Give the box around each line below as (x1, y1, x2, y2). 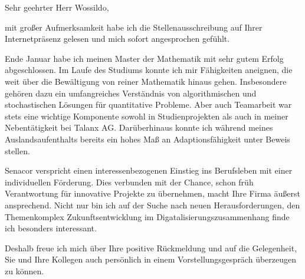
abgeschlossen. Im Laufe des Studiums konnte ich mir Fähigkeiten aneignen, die (5, 64, 293, 76)
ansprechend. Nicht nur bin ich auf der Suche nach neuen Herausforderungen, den (5, 198, 300, 211)
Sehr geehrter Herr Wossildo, (5, 1, 109, 13)
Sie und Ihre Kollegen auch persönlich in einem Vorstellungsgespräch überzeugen (5, 253, 297, 265)
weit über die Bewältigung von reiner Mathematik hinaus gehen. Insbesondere (5, 75, 287, 87)
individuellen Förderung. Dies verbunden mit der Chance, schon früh (5, 175, 254, 188)
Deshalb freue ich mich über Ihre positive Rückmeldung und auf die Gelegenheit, (5, 241, 297, 254)
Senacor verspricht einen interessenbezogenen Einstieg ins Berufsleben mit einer (5, 164, 293, 177)
